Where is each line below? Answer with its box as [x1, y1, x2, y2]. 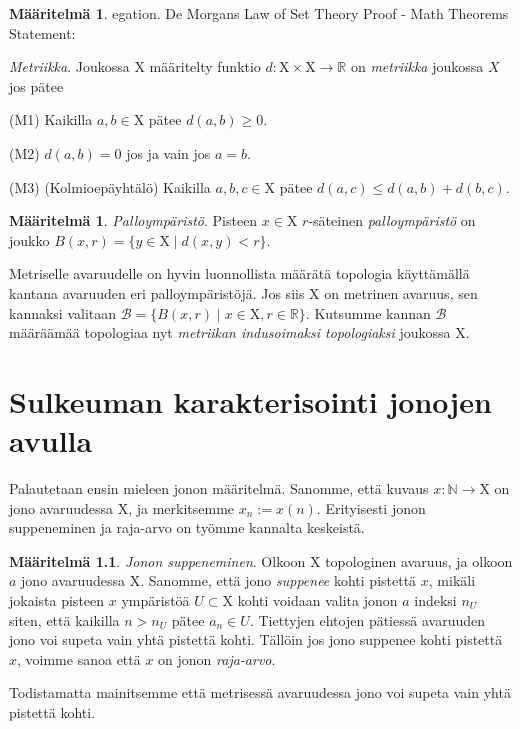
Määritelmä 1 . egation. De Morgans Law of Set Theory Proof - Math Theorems [9, 3, 509, 23]
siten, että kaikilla [9, 609, 120, 630]
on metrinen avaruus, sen [324, 282, 478, 303]
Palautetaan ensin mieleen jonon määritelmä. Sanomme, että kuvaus [9, 478, 429, 499]
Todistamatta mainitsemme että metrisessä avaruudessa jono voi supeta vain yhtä [9, 682, 511, 703]
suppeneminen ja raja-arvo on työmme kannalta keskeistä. [9, 517, 365, 538]
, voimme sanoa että [17, 648, 141, 669]
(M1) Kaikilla [9, 109, 93, 130]
